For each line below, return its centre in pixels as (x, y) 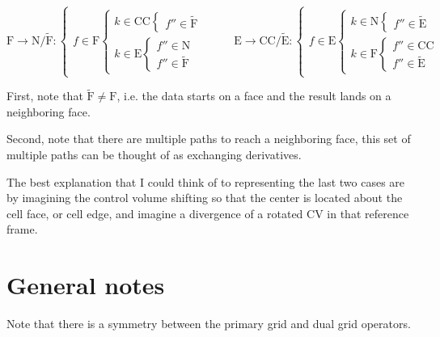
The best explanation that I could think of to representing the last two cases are (206, 181)
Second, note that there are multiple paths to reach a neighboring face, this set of (209, 139)
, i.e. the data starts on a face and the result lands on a (254, 96)
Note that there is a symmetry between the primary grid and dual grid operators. (209, 324)
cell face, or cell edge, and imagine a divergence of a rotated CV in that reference (208, 213)
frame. (22, 229)
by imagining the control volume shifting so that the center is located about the (205, 198)
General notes (86, 285)
